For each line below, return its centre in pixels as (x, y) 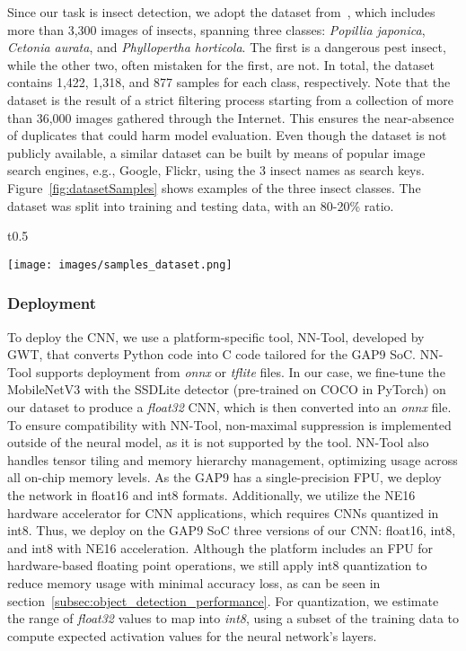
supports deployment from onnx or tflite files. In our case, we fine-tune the (240, 371)
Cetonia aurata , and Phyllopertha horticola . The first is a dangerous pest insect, (227, 47)
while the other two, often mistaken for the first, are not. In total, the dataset (221, 64)
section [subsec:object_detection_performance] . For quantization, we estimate (223, 600)
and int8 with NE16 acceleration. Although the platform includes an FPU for (220, 547)
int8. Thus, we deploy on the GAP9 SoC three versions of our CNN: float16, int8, (232, 530)
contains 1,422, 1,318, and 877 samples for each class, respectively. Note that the (229, 82)
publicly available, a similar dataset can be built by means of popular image (216, 152)
